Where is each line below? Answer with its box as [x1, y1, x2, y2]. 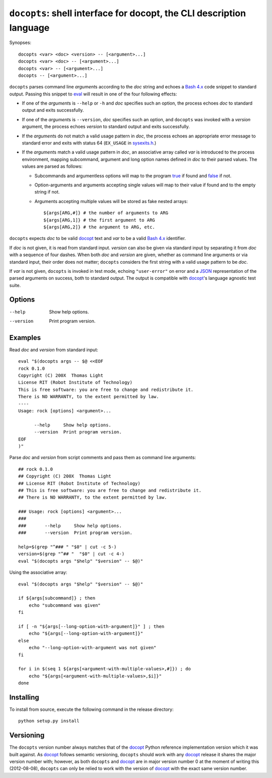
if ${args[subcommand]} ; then [18, 595, 96, 601]
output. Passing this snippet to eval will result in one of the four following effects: [9, 91, 177, 97]
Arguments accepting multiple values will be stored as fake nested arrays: [34, 198, 188, 204]
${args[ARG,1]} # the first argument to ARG [43, 217, 156, 223]
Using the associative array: [9, 569, 67, 575]
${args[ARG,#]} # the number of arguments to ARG [43, 210, 169, 216]
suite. [9, 282, 21, 288]
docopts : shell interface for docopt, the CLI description [9, 8, 246, 19]
